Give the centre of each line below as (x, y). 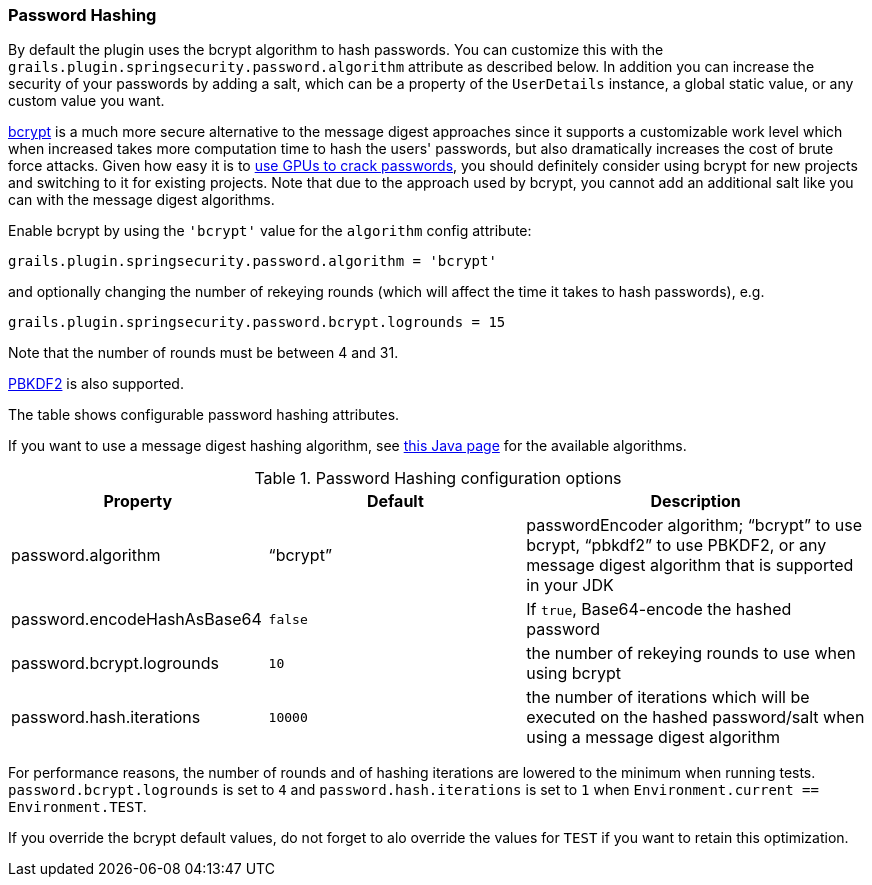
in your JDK (570, 585)
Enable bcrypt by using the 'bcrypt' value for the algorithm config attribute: (270, 231)
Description (695, 501)
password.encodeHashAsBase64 (136, 619)
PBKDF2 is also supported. (96, 384)
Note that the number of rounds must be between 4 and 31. (203, 353)
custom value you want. (86, 101)
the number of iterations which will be (668, 697)
